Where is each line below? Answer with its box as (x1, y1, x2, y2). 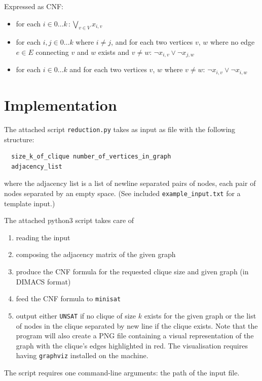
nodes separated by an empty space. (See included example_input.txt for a (4, 188, 241, 199)
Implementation (4, 94, 117, 115)
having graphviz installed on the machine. (16, 350, 148, 361)
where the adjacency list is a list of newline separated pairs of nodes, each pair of (4, 178, 256, 188)
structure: (4, 134, 34, 144)
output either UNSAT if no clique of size (16, 310, 136, 321)
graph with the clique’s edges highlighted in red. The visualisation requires (16, 340, 248, 351)
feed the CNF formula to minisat (16, 293, 121, 304)
